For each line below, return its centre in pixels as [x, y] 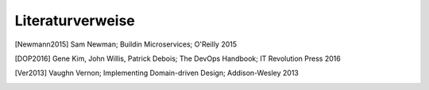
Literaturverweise [75, 21]
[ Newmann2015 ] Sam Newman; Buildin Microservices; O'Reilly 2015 [126, 44]
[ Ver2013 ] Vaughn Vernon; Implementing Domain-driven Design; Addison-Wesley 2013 [157, 73]
